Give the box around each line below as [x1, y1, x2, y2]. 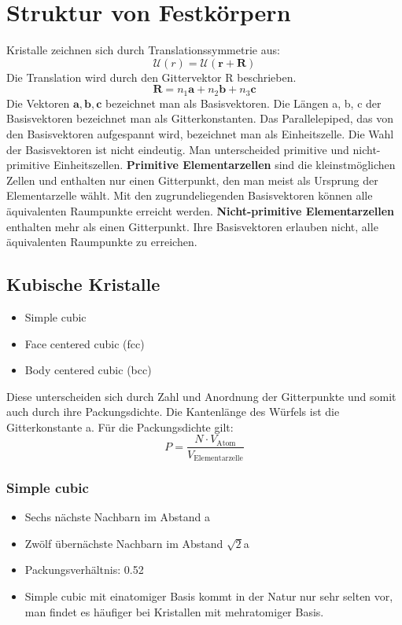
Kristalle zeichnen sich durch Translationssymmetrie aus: [6, 42, 280, 58]
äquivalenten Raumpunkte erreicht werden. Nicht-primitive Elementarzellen [6, 202, 395, 219]
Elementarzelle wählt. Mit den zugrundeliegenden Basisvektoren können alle [6, 187, 373, 204]
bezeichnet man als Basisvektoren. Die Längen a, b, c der [105, 94, 382, 111]
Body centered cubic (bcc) [24, 362, 152, 378]
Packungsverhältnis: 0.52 [24, 561, 144, 578]
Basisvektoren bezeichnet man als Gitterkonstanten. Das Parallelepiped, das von [6, 110, 394, 127]
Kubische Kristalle [6, 272, 160, 296]
